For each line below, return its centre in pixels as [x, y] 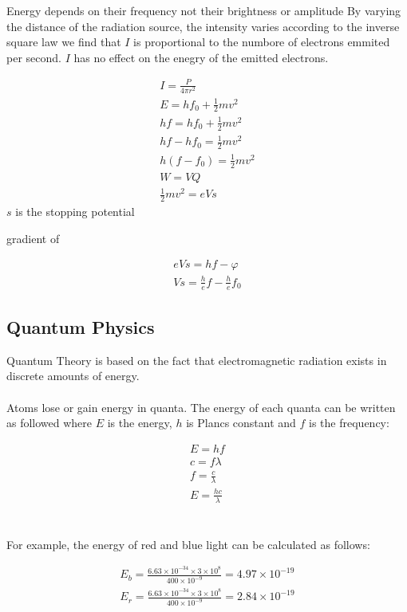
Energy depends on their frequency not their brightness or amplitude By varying [204, 10]
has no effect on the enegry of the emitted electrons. [201, 57]
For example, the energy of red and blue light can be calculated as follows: [188, 544]
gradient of [33, 238]
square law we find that [64, 42]
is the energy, [140, 423]
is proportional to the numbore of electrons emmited [262, 42]
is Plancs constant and [241, 423]
